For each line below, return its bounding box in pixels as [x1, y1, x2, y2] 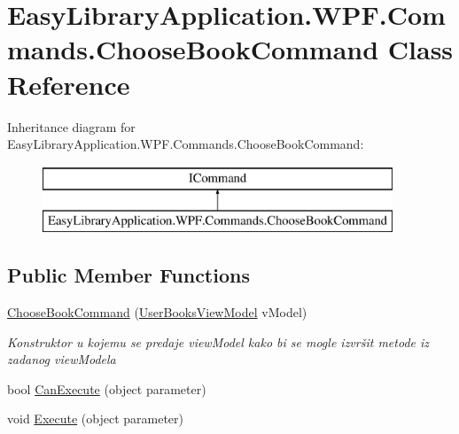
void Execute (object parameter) [7, 409, 184, 428]
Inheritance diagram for [7, 117, 136, 136]
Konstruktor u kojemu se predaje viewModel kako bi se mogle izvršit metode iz [7, 332, 430, 351]
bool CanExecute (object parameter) [7, 379, 206, 398]
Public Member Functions [7, 261, 250, 289]
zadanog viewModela [7, 350, 116, 368]
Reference [7, 66, 130, 102]
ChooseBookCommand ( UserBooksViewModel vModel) [7, 303, 307, 322]
